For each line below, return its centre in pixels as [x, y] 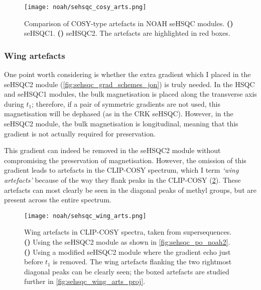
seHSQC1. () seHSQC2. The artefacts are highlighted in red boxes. [127, 33]
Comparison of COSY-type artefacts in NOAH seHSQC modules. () [129, 23]
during [14, 103]
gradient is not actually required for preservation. [80, 133]
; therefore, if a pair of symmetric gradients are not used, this [126, 103]
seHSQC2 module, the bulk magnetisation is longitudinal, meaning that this [121, 124]
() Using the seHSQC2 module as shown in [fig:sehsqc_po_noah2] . [127, 242]
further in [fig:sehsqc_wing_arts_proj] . [85, 281]
